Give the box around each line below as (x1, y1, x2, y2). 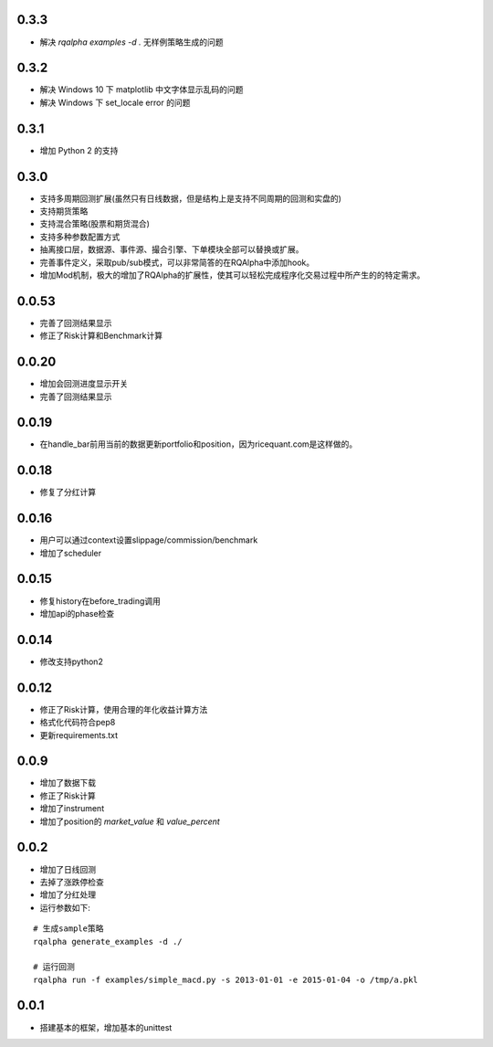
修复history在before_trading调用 (39, 595, 162, 607)
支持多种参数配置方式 (39, 231, 121, 242)
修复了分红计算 (39, 487, 96, 498)
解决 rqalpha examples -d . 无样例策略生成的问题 (39, 37, 224, 48)
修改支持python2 (39, 656, 104, 667)
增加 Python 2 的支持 (39, 144, 119, 155)
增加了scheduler (39, 547, 102, 558)
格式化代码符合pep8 (39, 717, 116, 728)
